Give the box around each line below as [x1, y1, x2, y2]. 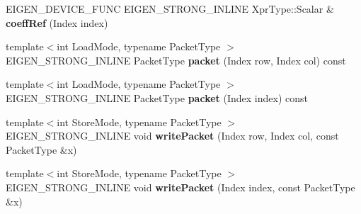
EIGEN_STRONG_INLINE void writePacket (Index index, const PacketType [6, 179, 355, 194]
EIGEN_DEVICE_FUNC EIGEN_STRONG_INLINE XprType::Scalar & [6, 1, 334, 16]
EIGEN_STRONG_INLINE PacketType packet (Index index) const [6, 90, 308, 105]
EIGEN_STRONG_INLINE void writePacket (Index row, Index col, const [6, 128, 339, 143]
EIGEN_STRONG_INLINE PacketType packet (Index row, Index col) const [6, 52, 346, 67]
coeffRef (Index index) [6, 15, 108, 30]
